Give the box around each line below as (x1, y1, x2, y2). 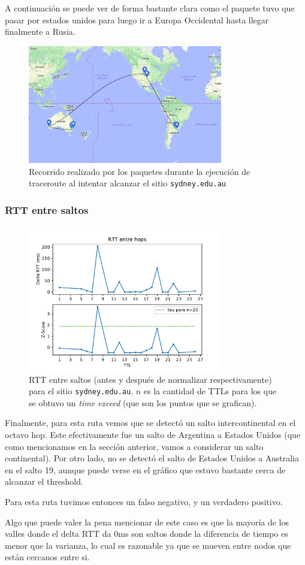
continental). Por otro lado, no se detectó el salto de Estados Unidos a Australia (5, 452, 299, 464)
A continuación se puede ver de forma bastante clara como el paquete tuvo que (5, 2, 295, 14)
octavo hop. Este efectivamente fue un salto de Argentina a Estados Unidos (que (5, 428, 301, 440)
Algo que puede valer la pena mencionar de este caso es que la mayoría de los (5, 515, 289, 528)
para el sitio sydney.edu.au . (29, 385, 134, 397)
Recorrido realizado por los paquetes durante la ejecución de (29, 165, 250, 177)
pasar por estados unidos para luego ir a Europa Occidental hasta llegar (5, 13, 269, 26)
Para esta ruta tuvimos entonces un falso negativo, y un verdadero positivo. (5, 495, 283, 507)
